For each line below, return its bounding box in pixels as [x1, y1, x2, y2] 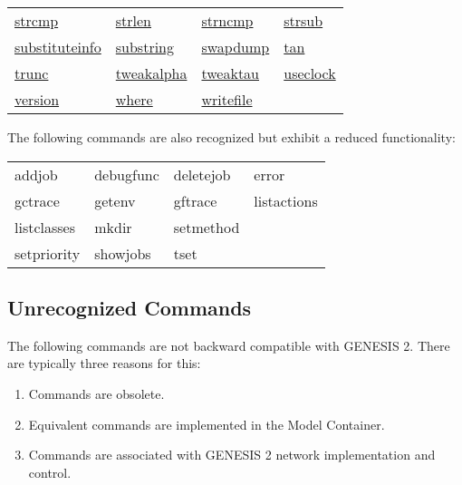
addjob [14, 163, 58, 185]
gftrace [173, 189, 217, 211]
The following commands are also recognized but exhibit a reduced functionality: [7, 128, 456, 146]
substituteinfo [14, 36, 101, 57]
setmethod [173, 216, 240, 238]
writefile [201, 89, 253, 110]
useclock [284, 63, 336, 83]
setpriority [14, 242, 81, 264]
